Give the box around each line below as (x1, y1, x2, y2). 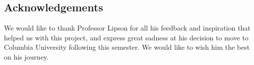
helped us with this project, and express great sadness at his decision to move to (4, 32, 249, 42)
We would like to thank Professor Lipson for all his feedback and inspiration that (4, 23, 251, 33)
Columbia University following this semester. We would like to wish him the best (4, 42, 250, 52)
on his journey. (4, 51, 49, 62)
